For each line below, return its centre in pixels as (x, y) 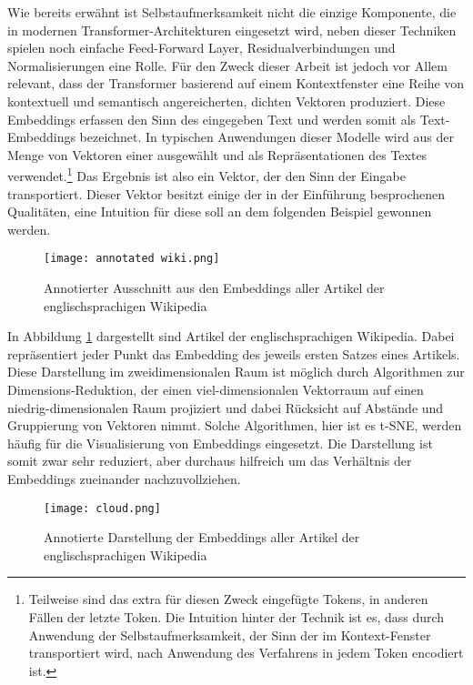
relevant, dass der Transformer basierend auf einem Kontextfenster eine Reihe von (236, 83)
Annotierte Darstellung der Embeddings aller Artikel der (202, 537)
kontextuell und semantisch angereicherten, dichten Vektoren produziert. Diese (226, 101)
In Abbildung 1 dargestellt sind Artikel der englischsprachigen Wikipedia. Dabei (231, 336)
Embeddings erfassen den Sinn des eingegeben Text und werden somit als (212, 119)
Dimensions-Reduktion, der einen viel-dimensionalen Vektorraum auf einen (216, 389)
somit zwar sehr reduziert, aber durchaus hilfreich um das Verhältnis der (210, 461)
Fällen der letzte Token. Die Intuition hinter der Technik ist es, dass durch (236, 617)
